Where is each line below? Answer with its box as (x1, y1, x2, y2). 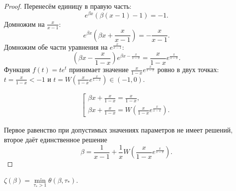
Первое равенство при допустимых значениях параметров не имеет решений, (4, 125, 233, 135)
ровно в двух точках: (157, 64, 219, 75)
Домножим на (4, 19, 45, 29)
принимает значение (69, 64, 129, 75)
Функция (4, 64, 30, 75)
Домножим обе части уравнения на (4, 41, 108, 52)
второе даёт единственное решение (4, 134, 108, 144)
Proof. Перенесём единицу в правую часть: (4, 1, 131, 11)
